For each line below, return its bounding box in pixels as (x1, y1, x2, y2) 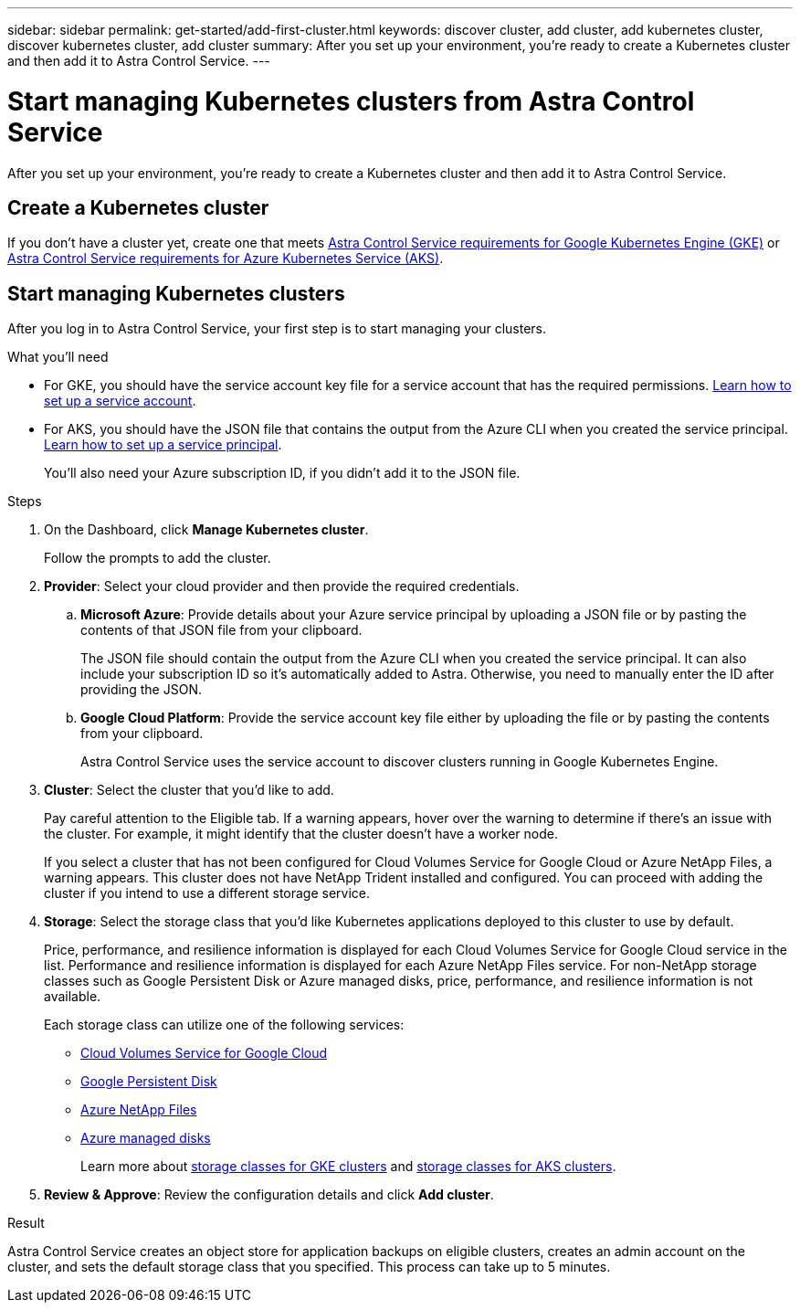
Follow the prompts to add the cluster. (44, 550, 271, 566)
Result (7, 1215, 45, 1231)
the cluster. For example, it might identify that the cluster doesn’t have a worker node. (44, 826, 558, 842)
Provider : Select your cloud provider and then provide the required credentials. (44, 578, 520, 595)
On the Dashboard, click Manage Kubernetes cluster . (44, 522, 369, 538)
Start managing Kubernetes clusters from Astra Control (7, 85, 695, 117)
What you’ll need (7, 349, 109, 365)
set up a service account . (44, 393, 196, 409)
